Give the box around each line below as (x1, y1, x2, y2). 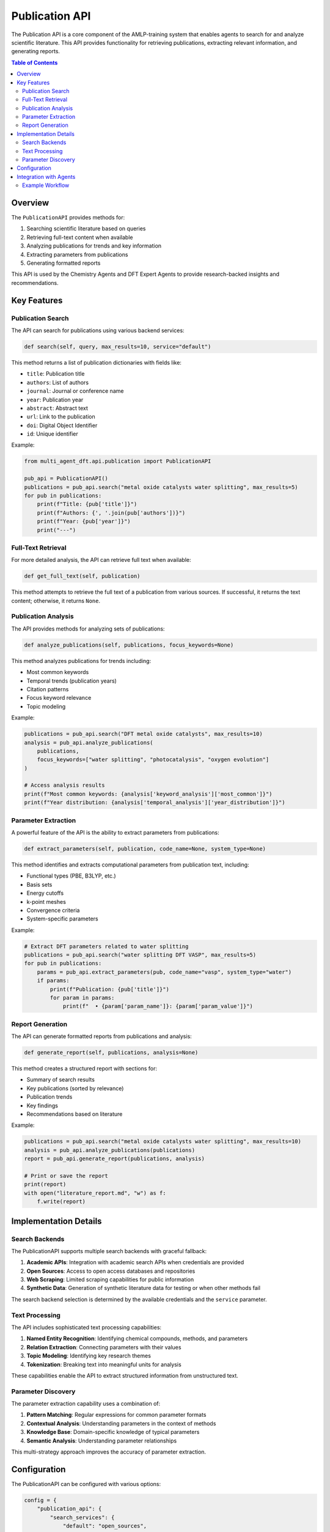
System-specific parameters (26, 915, 98, 922)
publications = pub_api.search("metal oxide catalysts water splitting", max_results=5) (24, 483, 299, 490)
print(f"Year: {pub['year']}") (37, 518, 131, 525)
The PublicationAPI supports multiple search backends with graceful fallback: (11, 1247, 207, 1254)
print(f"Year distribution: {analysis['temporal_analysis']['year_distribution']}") (24, 799, 285, 806)
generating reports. (11, 48, 61, 55)
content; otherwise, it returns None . (11, 597, 101, 604)
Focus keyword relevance (26, 694, 92, 702)
